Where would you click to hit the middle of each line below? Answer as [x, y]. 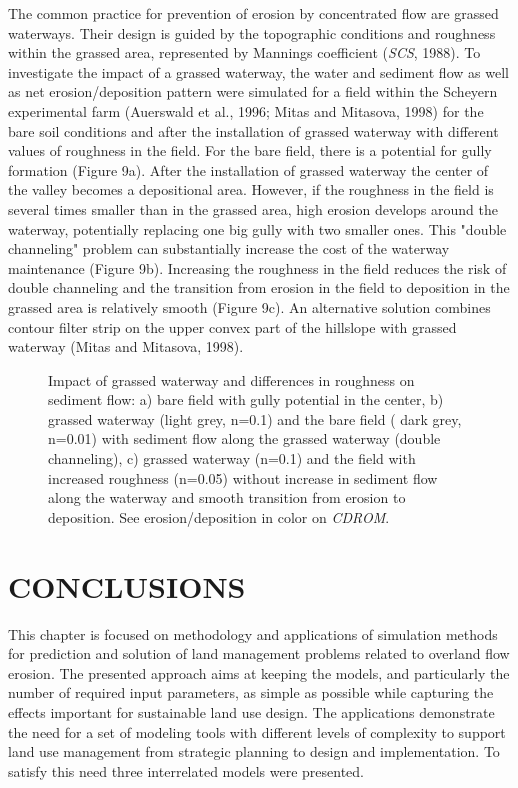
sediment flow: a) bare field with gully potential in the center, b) [246, 399]
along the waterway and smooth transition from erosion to [227, 497]
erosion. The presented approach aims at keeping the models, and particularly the [259, 672]
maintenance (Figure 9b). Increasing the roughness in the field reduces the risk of [257, 267]
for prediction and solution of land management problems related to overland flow [259, 653]
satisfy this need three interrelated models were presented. [186, 770]
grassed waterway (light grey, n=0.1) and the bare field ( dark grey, [255, 418]
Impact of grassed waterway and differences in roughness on [231, 379]
